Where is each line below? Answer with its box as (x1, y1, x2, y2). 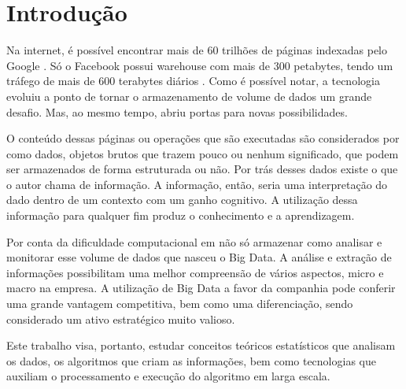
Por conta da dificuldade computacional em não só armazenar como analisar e (6, 233, 382, 250)
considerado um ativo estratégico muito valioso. (6, 310, 235, 327)
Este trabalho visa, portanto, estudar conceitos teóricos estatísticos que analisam (6, 337, 396, 354)
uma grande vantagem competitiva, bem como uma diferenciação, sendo (6, 295, 353, 312)
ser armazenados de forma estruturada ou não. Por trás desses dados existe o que (6, 161, 398, 177)
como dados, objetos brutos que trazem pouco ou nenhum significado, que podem (6, 145, 399, 161)
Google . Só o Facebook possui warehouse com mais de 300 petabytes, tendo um (6, 57, 393, 73)
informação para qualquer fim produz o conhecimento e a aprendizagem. (6, 207, 355, 224)
